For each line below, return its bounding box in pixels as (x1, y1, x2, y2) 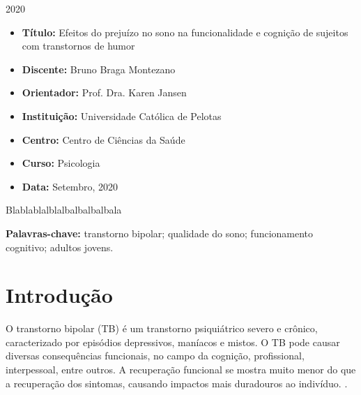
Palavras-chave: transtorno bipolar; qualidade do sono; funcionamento (6, 225, 314, 240)
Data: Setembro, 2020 (22, 179, 118, 193)
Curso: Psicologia (22, 156, 100, 170)
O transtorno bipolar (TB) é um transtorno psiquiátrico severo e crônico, (6, 321, 318, 336)
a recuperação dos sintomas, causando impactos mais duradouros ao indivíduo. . (6, 375, 348, 390)
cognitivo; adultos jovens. (6, 239, 114, 254)
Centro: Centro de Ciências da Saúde (22, 132, 185, 147)
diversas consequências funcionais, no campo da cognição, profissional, (6, 348, 305, 363)
